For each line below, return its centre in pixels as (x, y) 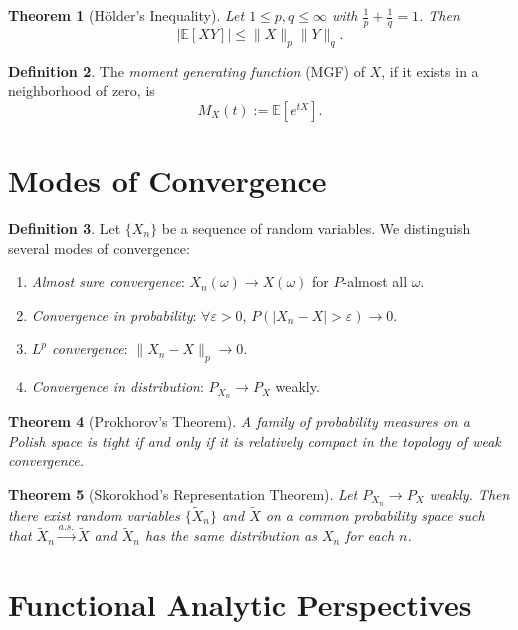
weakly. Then (469, 493)
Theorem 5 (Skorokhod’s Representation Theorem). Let (183, 493)
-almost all (375, 281)
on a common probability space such (375, 514)
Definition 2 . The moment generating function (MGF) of (186, 70)
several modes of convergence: (99, 247)
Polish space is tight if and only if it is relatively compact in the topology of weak (254, 440)
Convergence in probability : (114, 314)
